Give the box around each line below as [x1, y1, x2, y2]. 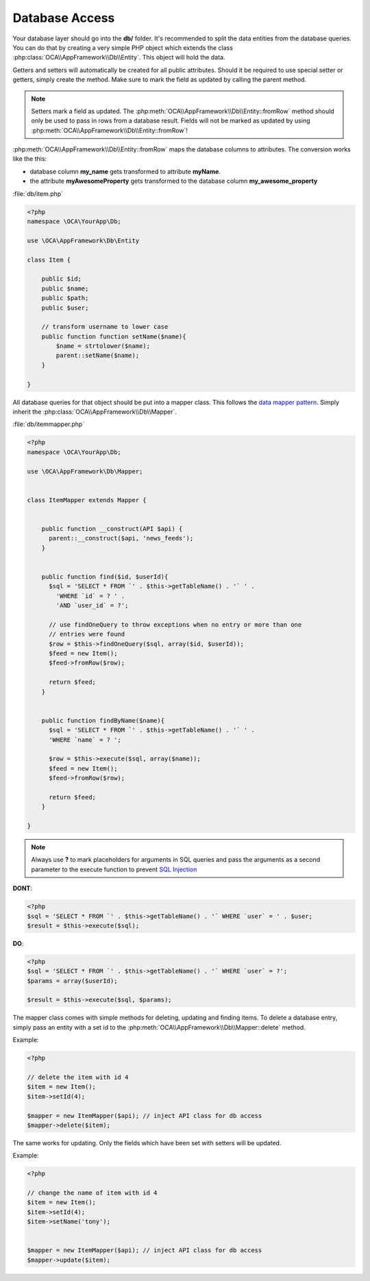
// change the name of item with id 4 [27, 1189, 158, 1197]
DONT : [12, 884, 32, 893]
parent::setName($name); [56, 351, 140, 360]
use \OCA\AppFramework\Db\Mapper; [27, 467, 143, 475]
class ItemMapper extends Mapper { [27, 496, 147, 503]
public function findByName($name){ [41, 717, 164, 724]
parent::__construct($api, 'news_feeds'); [49, 534, 194, 543]
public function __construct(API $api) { [41, 525, 183, 532]
